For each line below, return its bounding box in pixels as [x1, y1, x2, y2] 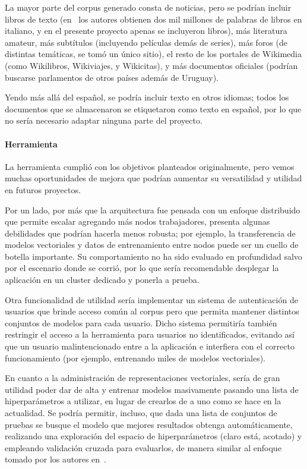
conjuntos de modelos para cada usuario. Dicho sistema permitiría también [5, 316, 277, 329]
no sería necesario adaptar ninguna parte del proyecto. [5, 114, 202, 127]
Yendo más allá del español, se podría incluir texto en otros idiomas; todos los [5, 91, 289, 103]
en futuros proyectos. [5, 183, 81, 196]
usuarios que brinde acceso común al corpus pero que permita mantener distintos [5, 305, 299, 317]
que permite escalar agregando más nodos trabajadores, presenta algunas [5, 215, 270, 228]
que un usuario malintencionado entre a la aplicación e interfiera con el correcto [5, 340, 295, 352]
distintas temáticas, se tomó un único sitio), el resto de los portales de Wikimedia [5, 48, 302, 60]
